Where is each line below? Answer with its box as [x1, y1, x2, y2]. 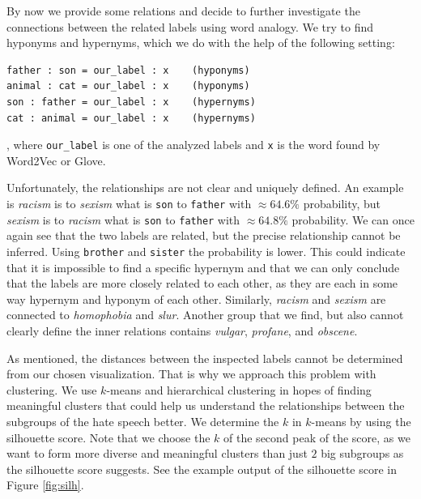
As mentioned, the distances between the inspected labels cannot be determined [6, 349, 403, 366]
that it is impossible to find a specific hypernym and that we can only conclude [6, 258, 400, 275]
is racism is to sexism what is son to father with [6, 195, 252, 211]
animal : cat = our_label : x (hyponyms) [6, 80, 250, 92]
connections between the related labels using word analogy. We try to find [6, 18, 374, 35]
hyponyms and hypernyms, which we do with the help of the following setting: [6, 34, 395, 51]
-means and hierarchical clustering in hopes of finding [106, 381, 372, 398]
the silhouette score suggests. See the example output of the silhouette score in [6, 460, 398, 477]
